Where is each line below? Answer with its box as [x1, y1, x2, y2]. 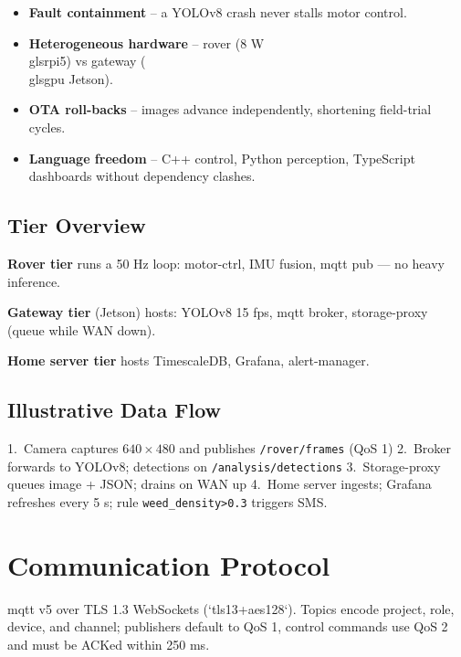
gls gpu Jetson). [28, 69, 113, 88]
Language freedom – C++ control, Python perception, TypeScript [28, 148, 415, 167]
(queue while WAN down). [7, 320, 156, 339]
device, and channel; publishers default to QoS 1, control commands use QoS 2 [7, 617, 448, 636]
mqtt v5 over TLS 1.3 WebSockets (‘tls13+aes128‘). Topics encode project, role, [7, 599, 455, 618]
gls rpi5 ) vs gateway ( [28, 51, 146, 70]
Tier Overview [7, 211, 146, 239]
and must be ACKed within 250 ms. [7, 635, 210, 653]
